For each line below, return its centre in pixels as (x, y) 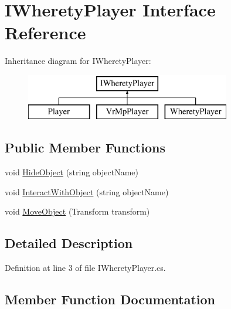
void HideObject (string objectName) (72, 172)
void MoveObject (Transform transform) (77, 211)
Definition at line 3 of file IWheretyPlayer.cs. (85, 268)
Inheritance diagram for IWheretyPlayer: (78, 61)
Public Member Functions (85, 147)
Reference (45, 33)
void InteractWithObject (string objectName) (87, 191)
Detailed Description (69, 243)
